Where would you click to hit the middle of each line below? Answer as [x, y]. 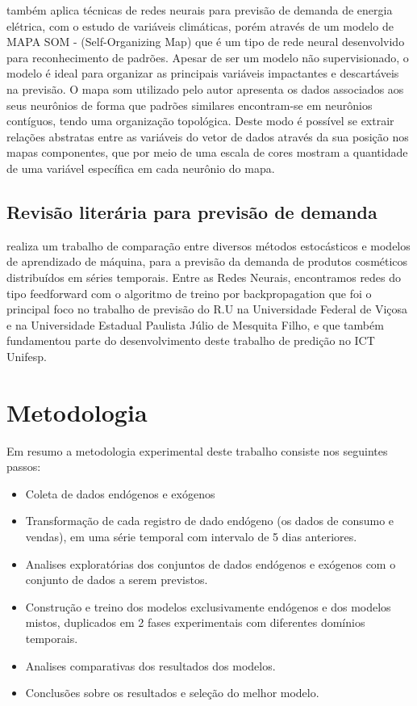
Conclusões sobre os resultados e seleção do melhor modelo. [172, 693]
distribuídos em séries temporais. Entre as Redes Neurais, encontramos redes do [204, 277]
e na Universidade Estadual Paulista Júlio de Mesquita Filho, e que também [195, 324]
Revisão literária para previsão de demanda [192, 211]
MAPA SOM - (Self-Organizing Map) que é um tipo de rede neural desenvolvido [206, 42]
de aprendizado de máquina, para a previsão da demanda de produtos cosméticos [207, 261]
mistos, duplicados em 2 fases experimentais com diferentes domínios [195, 622]
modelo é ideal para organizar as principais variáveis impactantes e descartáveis [203, 73]
